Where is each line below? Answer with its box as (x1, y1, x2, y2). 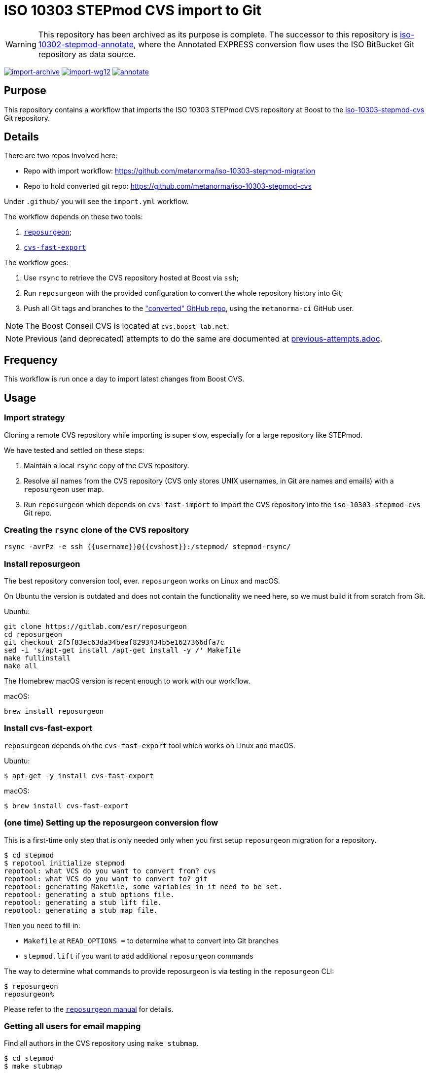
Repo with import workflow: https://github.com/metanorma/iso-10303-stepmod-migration (24, 167, 316, 175)
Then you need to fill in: (4, 921, 80, 930)
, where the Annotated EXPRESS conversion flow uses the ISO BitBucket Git (134, 39, 415, 49)
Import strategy (4, 413, 65, 423)
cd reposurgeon (4, 630, 63, 638)
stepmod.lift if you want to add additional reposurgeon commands (24, 951, 253, 960)
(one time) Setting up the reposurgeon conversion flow (4, 818, 218, 828)
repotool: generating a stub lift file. (4, 898, 162, 906)
